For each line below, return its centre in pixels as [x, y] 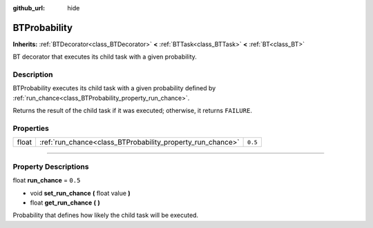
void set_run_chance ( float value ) [80, 193]
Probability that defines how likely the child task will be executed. [106, 215]
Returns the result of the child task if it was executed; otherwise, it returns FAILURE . [132, 111]
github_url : [29, 8]
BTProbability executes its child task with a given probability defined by [114, 88]
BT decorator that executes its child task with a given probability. [105, 57]
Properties [31, 128]
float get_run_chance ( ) [65, 203]
